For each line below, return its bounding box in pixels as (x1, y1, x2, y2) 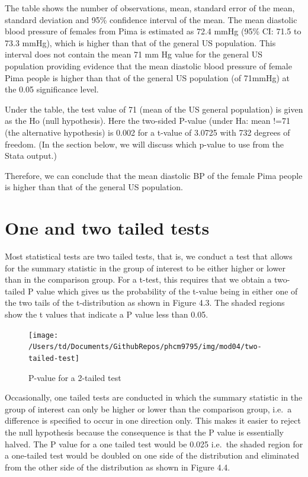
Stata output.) (5, 149, 57, 162)
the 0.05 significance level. (5, 83, 99, 95)
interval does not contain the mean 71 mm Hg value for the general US (5, 48, 262, 60)
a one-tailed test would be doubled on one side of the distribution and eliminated (5, 449, 299, 462)
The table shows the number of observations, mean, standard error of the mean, (5, 2, 295, 14)
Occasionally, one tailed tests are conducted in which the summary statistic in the (5, 391, 303, 404)
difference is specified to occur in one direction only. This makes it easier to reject (5, 414, 301, 427)
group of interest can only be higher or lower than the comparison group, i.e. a (5, 402, 292, 415)
